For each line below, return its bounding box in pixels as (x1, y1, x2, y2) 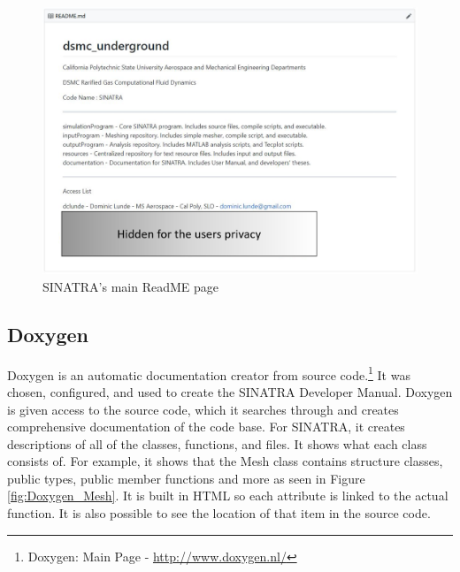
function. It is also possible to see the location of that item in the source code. (7, 504, 431, 522)
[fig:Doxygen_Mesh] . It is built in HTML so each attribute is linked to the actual (7, 486, 448, 505)
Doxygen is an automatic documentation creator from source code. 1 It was (7, 362, 410, 384)
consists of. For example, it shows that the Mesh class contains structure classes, (7, 452, 443, 470)
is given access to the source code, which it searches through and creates (7, 400, 399, 418)
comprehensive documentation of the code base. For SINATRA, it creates (7, 417, 405, 436)
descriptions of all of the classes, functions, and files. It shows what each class (7, 434, 427, 453)
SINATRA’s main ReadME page (42, 277, 218, 295)
